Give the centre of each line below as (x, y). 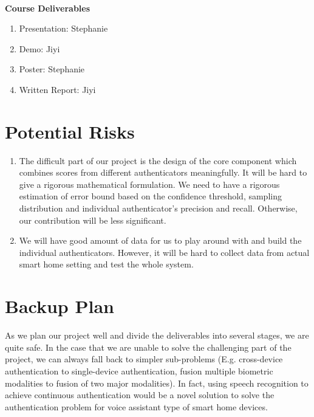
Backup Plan (60, 306)
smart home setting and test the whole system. (106, 264)
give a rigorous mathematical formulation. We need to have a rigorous (149, 184)
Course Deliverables (48, 8)
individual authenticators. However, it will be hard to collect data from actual (164, 252)
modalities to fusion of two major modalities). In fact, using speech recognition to (157, 383)
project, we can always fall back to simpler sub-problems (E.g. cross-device (144, 359)
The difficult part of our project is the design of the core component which (158, 160)
